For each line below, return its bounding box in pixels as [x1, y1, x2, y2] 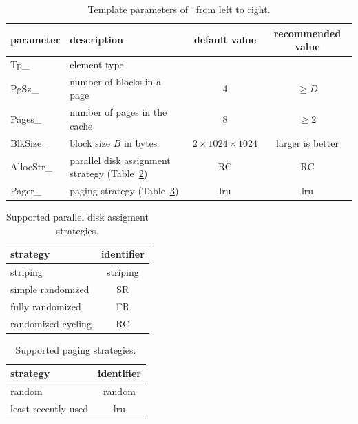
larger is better [276, 135, 339, 150]
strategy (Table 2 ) [70, 166, 148, 181]
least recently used [10, 401, 88, 416]
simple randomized [10, 282, 89, 296]
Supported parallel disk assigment [6, 210, 149, 224]
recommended [273, 26, 341, 40]
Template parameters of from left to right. [87, 2, 271, 16]
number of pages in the [70, 105, 167, 119]
